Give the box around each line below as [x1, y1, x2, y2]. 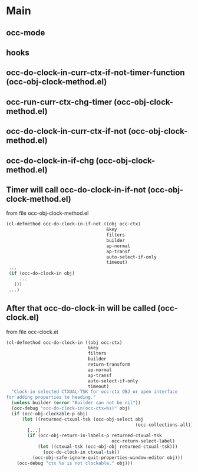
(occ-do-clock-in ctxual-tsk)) [43, 450, 120, 455]
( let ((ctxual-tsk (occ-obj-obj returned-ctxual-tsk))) [37, 444, 178, 450]
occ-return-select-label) [111, 438, 176, 444]
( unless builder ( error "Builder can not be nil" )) [11, 400, 141, 406]
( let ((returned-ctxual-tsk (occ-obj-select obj [21, 416, 144, 422]
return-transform [87, 362, 131, 368]
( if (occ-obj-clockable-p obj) [11, 411, 88, 417]
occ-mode [6, 28, 45, 38]
